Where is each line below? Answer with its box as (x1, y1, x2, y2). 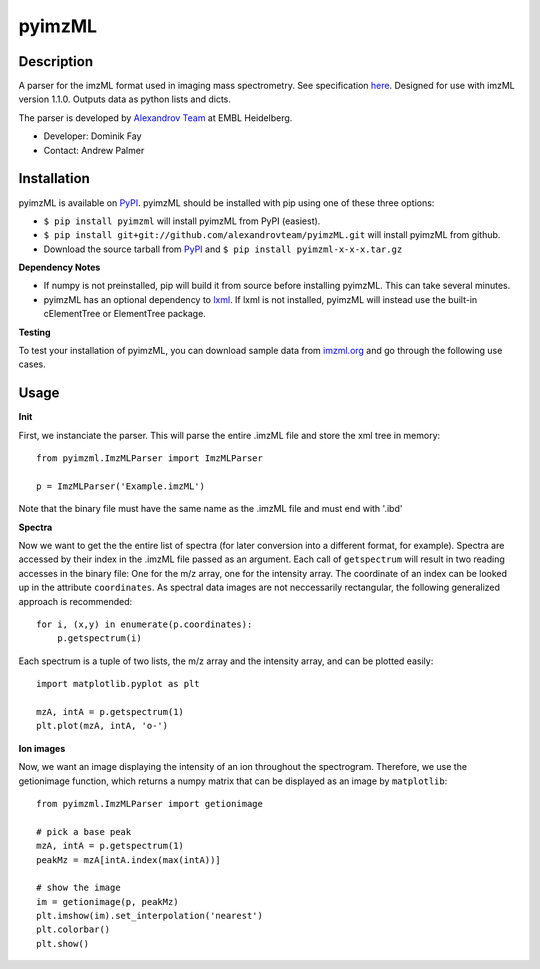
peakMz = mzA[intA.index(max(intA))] (36, 854, 222, 865)
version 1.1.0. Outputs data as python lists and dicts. (18, 93, 232, 105)
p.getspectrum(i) (56, 633, 142, 644)
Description (18, 53, 94, 70)
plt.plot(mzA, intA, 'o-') (36, 720, 169, 732)
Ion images (18, 742, 66, 754)
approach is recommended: (18, 595, 133, 607)
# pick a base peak (36, 826, 132, 837)
